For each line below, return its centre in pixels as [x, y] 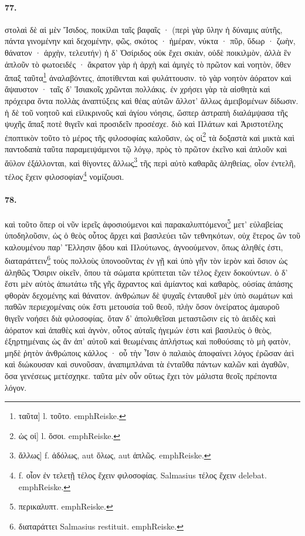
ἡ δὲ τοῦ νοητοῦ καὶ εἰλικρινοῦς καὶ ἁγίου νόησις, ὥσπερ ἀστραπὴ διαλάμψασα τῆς [146, 112]
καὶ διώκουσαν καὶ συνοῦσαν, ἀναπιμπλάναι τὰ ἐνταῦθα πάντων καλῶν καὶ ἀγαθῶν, [147, 364]
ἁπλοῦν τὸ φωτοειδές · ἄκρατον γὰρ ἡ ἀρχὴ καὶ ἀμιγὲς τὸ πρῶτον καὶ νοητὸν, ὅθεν [148, 64]
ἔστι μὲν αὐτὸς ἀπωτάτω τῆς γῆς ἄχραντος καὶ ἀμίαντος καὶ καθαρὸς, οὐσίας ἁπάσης [149, 284]
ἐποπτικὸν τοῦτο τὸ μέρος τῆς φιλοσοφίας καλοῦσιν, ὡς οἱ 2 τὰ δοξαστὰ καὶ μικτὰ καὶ [150, 136]
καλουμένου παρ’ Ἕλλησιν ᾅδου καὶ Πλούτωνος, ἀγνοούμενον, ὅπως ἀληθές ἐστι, [144, 247]
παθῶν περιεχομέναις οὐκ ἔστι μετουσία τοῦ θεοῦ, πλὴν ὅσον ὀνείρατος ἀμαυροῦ [142, 306]
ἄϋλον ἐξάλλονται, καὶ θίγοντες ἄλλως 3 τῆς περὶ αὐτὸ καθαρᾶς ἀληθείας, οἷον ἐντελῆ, [150, 162]
